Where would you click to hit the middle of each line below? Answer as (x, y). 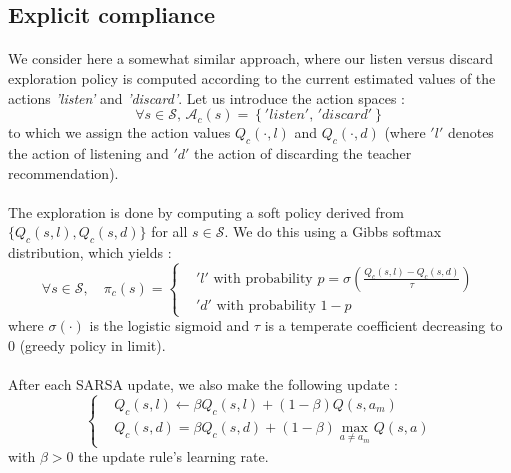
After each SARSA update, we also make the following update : (203, 384)
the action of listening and (88, 152)
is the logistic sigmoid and (169, 325)
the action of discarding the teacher (303, 152)
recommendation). (63, 172)
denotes (470, 132)
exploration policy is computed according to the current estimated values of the (252, 77)
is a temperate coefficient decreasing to (383, 325)
